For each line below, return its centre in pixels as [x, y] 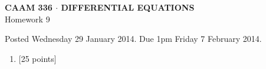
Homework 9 [27, 19]
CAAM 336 [29, 7]
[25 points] [37, 58]
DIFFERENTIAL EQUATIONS [128, 7]
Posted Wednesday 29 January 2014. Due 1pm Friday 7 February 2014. [133, 39]
